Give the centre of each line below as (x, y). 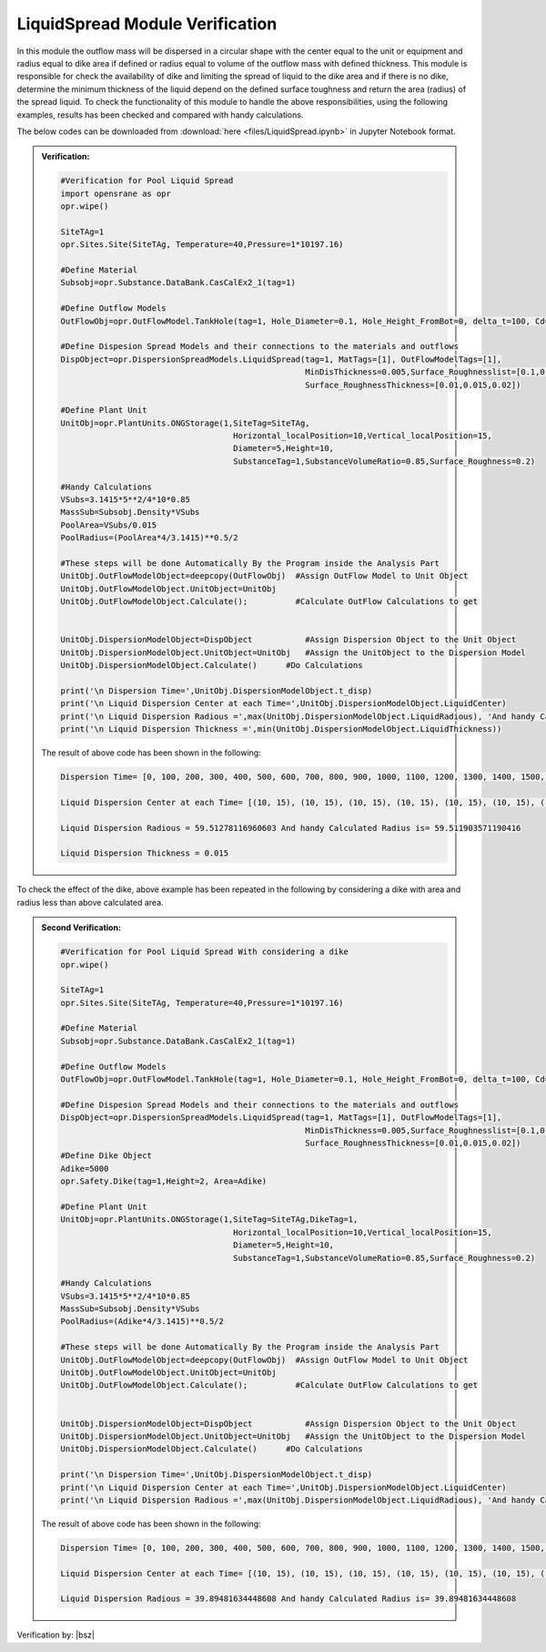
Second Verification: (81, 928)
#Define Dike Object (106, 1156)
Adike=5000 (85, 1168)
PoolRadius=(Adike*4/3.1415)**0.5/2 (142, 1322)
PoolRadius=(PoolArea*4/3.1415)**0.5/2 (149, 538)
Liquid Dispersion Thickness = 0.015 (145, 853)
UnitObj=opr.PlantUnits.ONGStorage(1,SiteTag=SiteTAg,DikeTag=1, (209, 1220)
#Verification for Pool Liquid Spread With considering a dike (205, 952)
